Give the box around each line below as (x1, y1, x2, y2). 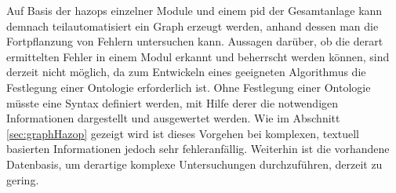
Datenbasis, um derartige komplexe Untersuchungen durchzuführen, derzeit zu (6, 155, 383, 172)
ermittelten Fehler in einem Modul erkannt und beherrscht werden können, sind (6, 48, 390, 64)
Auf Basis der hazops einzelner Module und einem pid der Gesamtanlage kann (6, 2, 383, 18)
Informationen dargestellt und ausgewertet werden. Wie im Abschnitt (6, 110, 340, 126)
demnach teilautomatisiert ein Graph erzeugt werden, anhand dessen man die (6, 17, 379, 34)
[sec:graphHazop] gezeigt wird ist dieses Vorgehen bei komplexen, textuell (6, 125, 359, 141)
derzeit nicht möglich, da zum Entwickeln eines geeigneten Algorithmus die (6, 64, 366, 80)
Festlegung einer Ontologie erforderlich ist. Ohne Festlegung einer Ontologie (6, 78, 371, 95)
